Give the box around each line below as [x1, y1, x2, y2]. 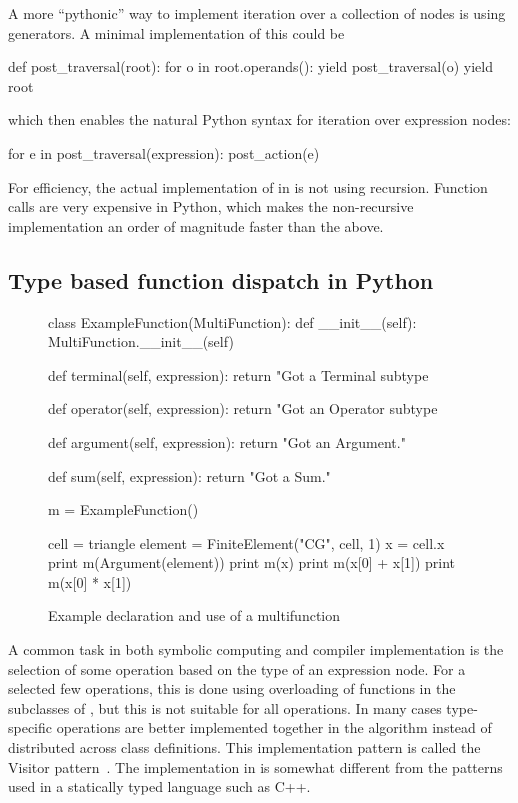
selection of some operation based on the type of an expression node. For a [8, 658, 466, 679]
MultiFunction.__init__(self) [48, 331, 234, 352]
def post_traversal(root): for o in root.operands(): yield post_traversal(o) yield [8, 56, 493, 77]
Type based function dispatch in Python [8, 264, 434, 295]
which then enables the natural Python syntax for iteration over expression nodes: [8, 109, 511, 130]
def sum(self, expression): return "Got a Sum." [48, 465, 331, 486]
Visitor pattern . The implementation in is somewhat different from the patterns [8, 756, 503, 777]
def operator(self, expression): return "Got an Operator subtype [48, 398, 438, 419]
